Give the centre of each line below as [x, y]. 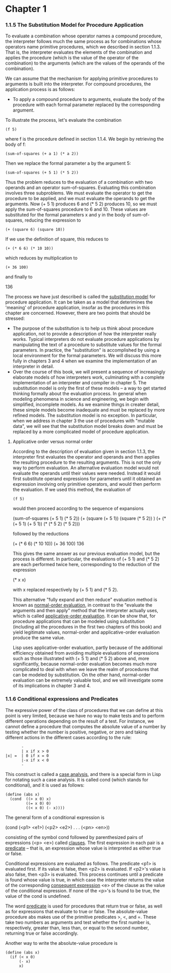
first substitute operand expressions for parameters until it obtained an [87, 479]
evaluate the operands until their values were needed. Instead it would [87, 473]
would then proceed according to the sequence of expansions [78, 509]
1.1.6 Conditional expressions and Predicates [62, 699]
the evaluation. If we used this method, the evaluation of [72, 490]
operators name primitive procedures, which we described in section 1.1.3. [83, 47]
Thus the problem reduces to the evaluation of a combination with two [79, 182]
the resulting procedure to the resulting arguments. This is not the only [87, 462]
